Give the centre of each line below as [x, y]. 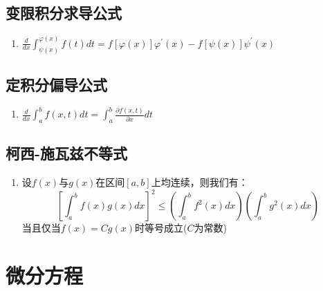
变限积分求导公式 [64, 13]
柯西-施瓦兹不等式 [67, 153]
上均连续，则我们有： [200, 182]
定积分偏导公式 [56, 84]
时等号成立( [161, 228]
